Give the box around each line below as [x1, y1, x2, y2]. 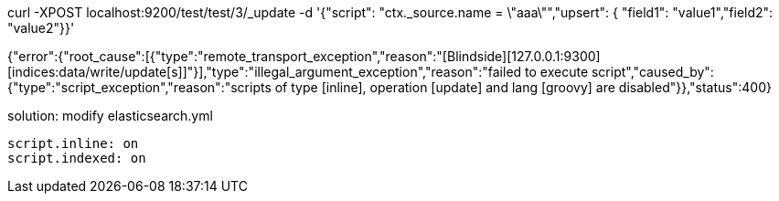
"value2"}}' [7, 20, 75, 36]
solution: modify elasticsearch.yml [7, 108, 213, 123]
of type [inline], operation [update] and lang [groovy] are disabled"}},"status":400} [274, 79, 772, 95]
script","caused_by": [591, 64, 714, 79]
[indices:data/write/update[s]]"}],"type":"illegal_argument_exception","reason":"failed [7, 64, 522, 79]
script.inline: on [7, 136, 139, 151]
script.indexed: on [7, 151, 146, 165]
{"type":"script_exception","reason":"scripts [7, 79, 272, 95]
